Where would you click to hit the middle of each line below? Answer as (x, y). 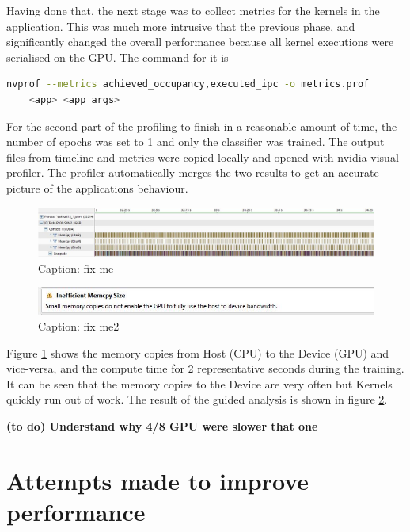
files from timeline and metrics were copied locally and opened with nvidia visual (203, 157)
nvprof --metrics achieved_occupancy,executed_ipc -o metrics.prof (188, 84)
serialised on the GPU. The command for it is (118, 57)
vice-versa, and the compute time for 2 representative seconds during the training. (205, 368)
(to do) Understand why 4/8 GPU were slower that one (162, 426)
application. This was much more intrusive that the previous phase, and (181, 26)
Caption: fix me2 (79, 326)
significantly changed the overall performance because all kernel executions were (200, 42)
